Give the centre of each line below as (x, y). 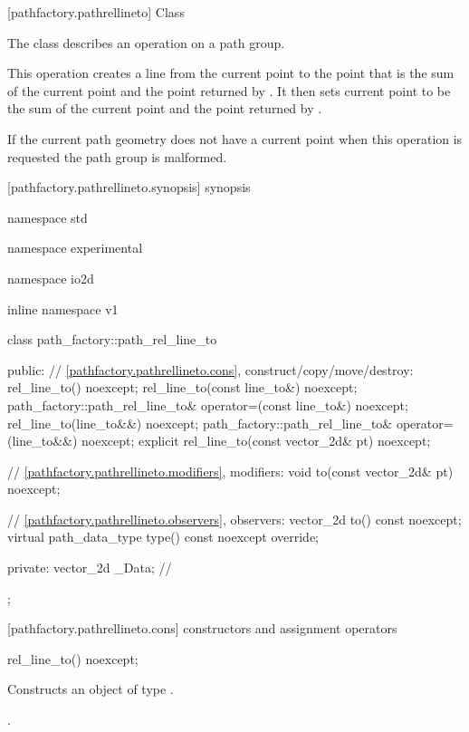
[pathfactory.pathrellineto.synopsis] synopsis (129, 187)
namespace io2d (51, 278)
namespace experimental (75, 248)
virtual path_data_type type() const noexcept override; (163, 537)
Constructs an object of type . (91, 689)
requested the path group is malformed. (117, 156)
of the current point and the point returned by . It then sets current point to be (229, 90)
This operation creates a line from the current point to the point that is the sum (231, 73)
